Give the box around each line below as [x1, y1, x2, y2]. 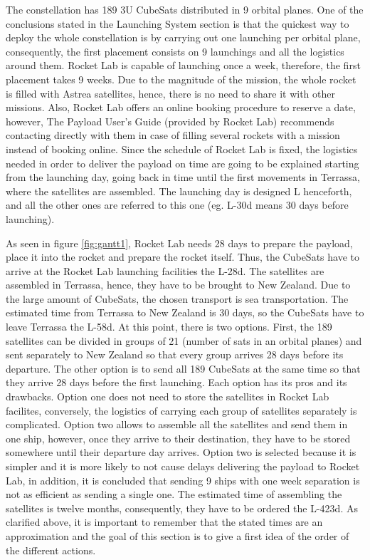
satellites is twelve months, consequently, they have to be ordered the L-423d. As [6, 500, 358, 515]
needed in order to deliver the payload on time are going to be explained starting [6, 155, 359, 170]
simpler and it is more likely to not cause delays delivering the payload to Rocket [6, 459, 360, 473]
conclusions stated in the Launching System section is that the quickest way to [6, 16, 349, 31]
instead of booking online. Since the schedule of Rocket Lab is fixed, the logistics [6, 141, 358, 156]
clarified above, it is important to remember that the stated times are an [6, 514, 323, 529]
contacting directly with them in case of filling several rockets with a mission [6, 128, 340, 142]
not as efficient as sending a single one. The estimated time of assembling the [6, 487, 342, 502]
